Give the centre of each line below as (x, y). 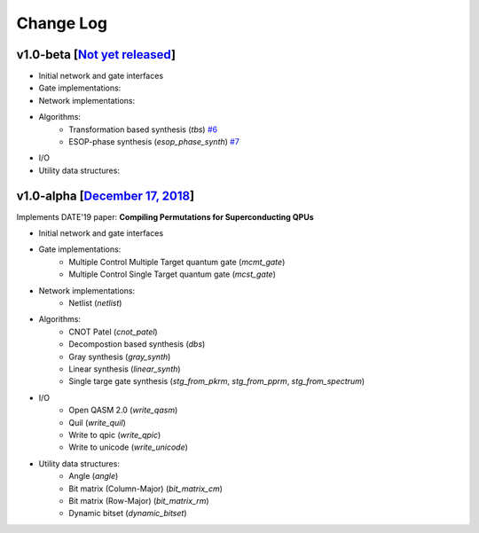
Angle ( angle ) (94, 476)
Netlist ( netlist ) (95, 303)
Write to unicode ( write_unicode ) (128, 447)
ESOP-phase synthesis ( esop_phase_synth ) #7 (154, 142)
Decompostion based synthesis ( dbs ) (137, 344)
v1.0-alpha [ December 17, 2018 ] (106, 196)
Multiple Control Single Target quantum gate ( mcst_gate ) (173, 274)
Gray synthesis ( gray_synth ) (120, 357)
